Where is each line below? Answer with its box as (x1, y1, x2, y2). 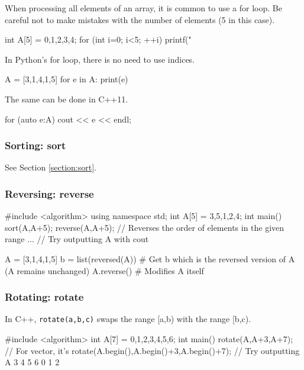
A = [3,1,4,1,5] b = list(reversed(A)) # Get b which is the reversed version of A (5, 252, 295, 265)
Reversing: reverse (5, 186, 94, 201)
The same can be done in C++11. (5, 92, 128, 105)
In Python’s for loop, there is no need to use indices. (5, 53, 195, 65)
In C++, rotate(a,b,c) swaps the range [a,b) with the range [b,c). (5, 313, 251, 325)
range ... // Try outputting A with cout (5, 233, 149, 245)
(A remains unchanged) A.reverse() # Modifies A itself (5, 264, 204, 276)
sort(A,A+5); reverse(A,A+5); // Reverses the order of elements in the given (5, 221, 284, 233)
